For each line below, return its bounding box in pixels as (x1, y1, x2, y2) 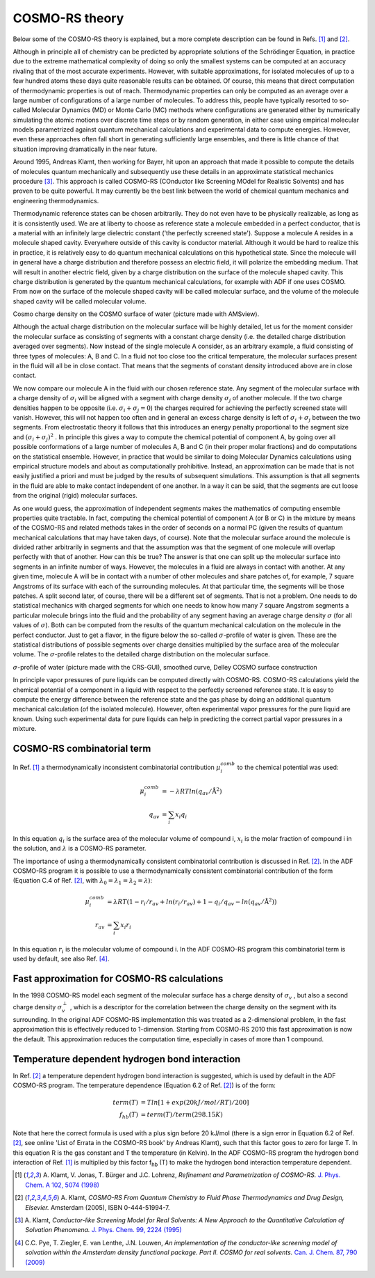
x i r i (120, 921, 132, 931)
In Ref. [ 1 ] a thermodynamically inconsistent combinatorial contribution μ (12, 763, 221, 771)
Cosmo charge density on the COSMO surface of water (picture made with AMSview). (12, 310, 260, 318)
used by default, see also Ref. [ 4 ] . (12, 954, 110, 963)
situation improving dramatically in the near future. (12, 145, 158, 153)
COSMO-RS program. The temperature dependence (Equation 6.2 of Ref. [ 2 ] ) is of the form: (12, 1081, 276, 1089)
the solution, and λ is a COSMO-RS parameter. (12, 844, 147, 853)
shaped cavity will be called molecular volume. (12, 297, 147, 306)
